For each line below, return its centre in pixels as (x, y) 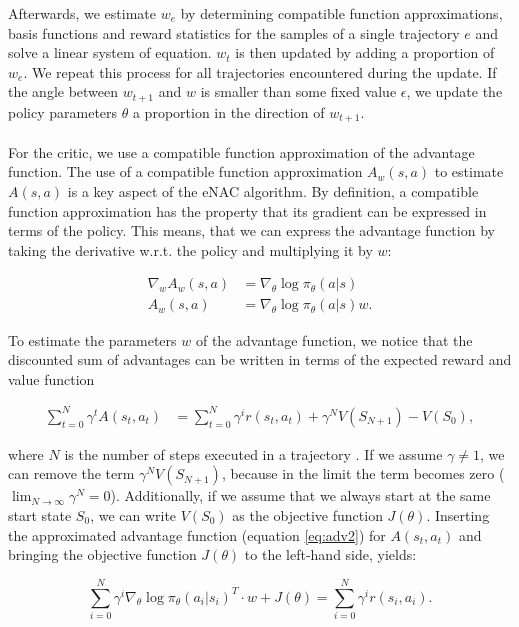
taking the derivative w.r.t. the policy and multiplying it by (190, 249)
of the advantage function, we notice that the (334, 339)
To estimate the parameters (92, 339)
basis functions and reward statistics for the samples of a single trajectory (234, 32)
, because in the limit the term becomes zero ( (363, 473)
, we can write (133, 515)
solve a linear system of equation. (110, 52)
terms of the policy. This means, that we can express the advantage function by (251, 230)
